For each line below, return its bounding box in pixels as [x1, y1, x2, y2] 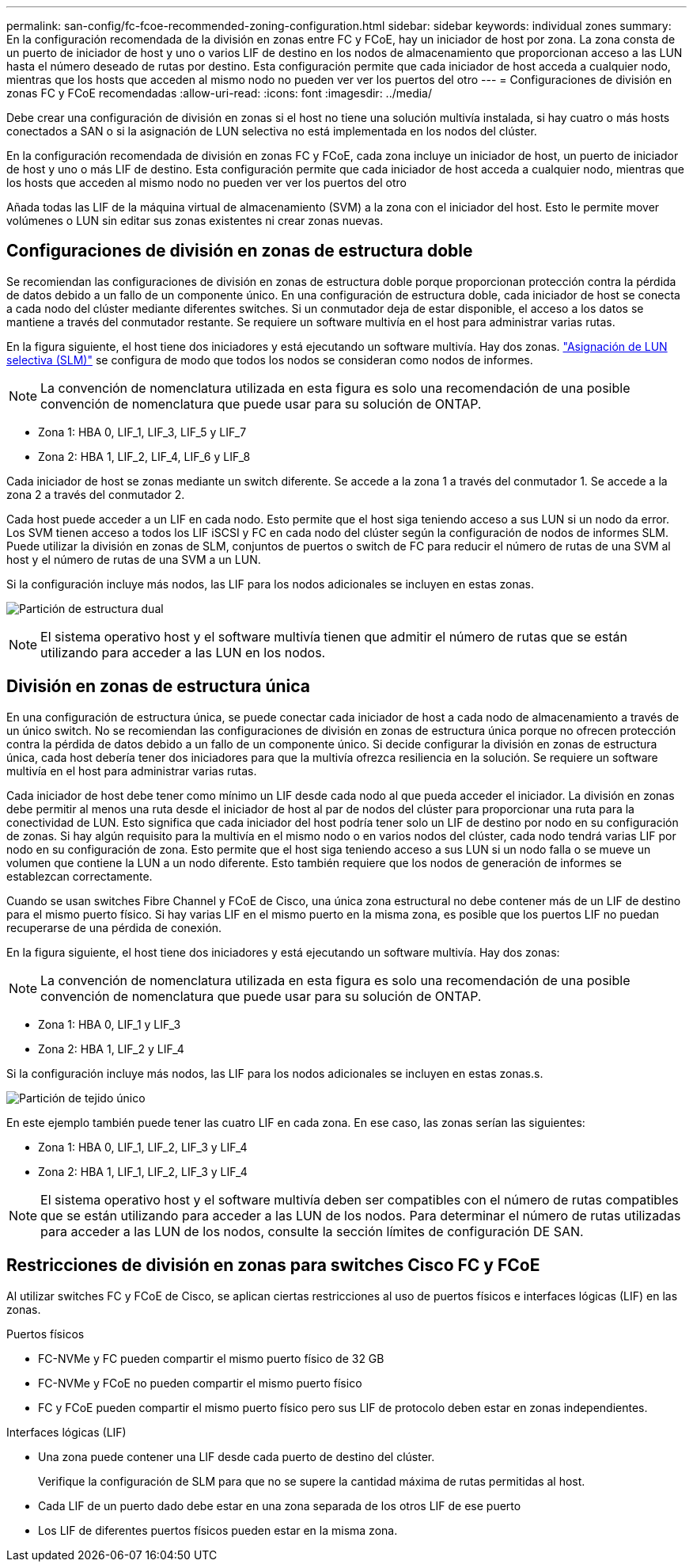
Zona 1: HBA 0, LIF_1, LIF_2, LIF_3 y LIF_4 [38, 1140, 248, 1154]
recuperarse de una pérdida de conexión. [6, 920, 222, 934]
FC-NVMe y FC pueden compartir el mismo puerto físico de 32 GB [38, 1351, 384, 1365]
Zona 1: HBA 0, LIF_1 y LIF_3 [38, 1017, 181, 1031]
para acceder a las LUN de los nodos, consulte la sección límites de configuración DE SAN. [40, 1223, 584, 1239]
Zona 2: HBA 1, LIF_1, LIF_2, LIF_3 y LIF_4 [38, 1164, 248, 1178]
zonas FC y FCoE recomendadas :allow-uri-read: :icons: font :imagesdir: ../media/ [6, 86, 433, 100]
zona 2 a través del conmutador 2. [6, 487, 185, 501]
